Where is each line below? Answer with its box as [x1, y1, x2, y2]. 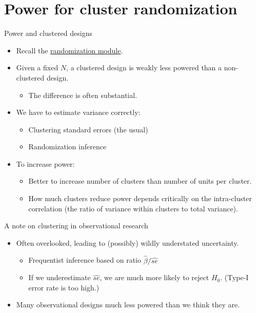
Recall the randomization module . [16, 45, 123, 55]
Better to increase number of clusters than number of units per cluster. [28, 175, 252, 186]
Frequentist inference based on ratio [28, 255, 142, 265]
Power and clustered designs [4, 28, 92, 38]
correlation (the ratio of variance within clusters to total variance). [28, 203, 238, 213]
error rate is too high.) [28, 282, 100, 292]
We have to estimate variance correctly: [16, 107, 141, 118]
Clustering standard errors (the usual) [28, 124, 148, 134]
